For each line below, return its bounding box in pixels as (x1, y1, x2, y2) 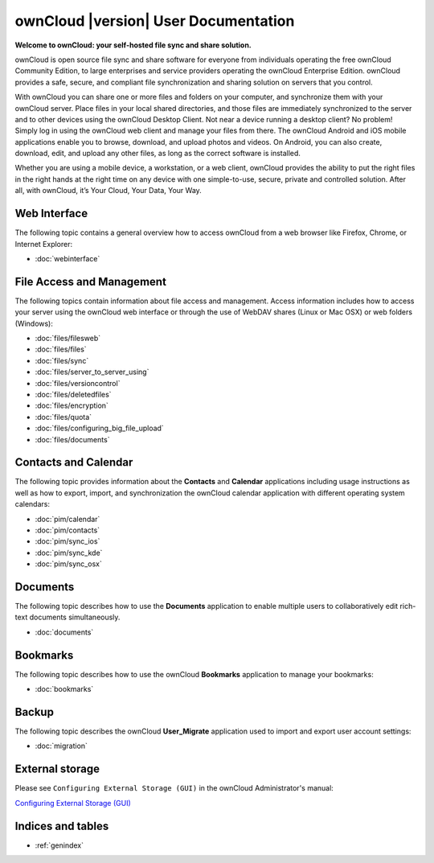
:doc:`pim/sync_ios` (35, 536, 100, 546)
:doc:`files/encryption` (35, 401, 108, 410)
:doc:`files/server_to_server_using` (35, 367, 149, 377)
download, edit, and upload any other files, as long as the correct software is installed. (14, 149, 301, 158)
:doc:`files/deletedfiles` (35, 389, 112, 399)
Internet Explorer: (14, 239, 72, 249)
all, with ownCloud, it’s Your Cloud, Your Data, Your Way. (14, 186, 203, 195)
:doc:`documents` (35, 627, 94, 637)
